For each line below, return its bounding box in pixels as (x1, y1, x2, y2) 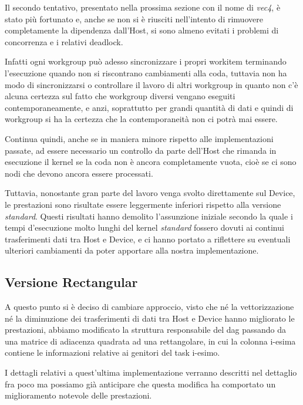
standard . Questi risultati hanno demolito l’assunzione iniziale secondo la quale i (5, 210, 293, 222)
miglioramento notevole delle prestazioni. (5, 389, 152, 401)
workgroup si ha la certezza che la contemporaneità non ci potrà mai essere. (5, 113, 278, 125)
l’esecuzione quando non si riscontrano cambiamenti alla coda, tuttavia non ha (5, 66, 287, 79)
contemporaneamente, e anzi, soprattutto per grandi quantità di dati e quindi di (5, 101, 294, 113)
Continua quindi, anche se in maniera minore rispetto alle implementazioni (5, 132, 274, 144)
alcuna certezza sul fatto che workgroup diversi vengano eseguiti (5, 90, 235, 102)
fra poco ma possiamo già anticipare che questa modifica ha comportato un (5, 377, 276, 390)
